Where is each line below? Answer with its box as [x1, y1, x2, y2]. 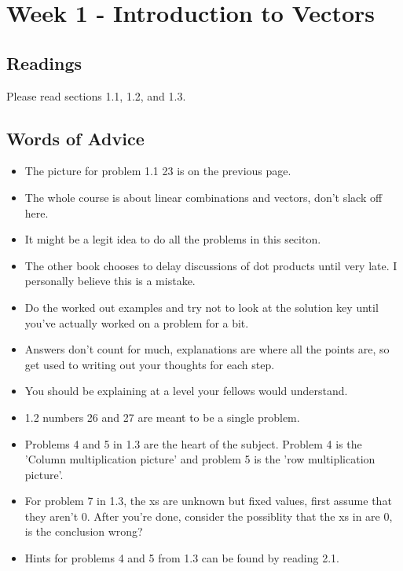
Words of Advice [6, 126, 145, 150]
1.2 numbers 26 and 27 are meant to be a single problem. [24, 408, 300, 425]
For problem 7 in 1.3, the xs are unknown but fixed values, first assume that [24, 492, 392, 509]
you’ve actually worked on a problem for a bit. [24, 314, 249, 331]
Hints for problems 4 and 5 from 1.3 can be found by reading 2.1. [24, 550, 339, 566]
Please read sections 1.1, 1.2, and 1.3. [6, 87, 186, 104]
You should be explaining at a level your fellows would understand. [24, 382, 348, 399]
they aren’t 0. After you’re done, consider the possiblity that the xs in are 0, [24, 507, 393, 524]
